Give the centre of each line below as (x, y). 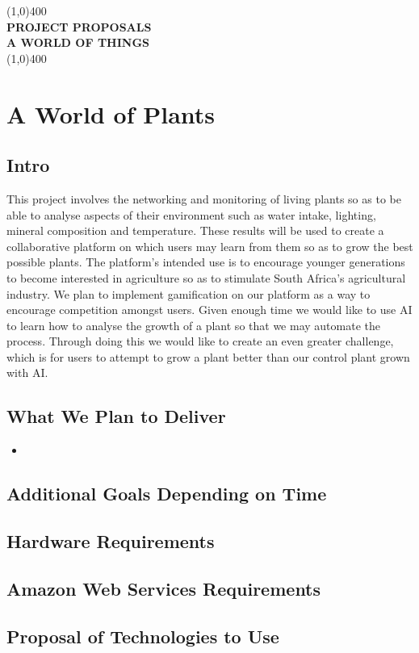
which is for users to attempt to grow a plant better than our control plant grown (208, 356)
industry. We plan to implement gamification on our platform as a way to (189, 293)
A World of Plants (111, 113)
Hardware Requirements (111, 541)
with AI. (27, 373)
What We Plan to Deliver (116, 416)
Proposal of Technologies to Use (143, 636)
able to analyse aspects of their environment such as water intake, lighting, (191, 214)
